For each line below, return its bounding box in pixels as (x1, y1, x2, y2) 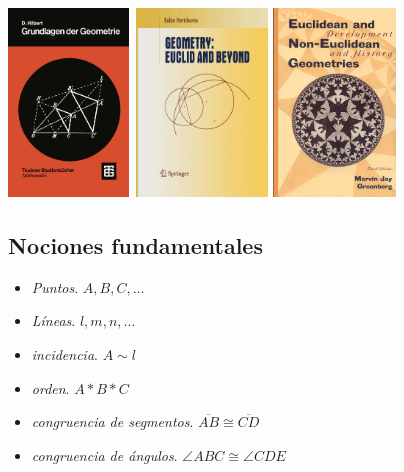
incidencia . (31, 343, 98, 364)
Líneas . (31, 310, 76, 331)
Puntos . (31, 276, 79, 297)
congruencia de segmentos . (31, 411, 194, 432)
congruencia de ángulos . (31, 444, 178, 465)
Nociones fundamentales (8, 229, 263, 260)
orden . (31, 377, 70, 398)
